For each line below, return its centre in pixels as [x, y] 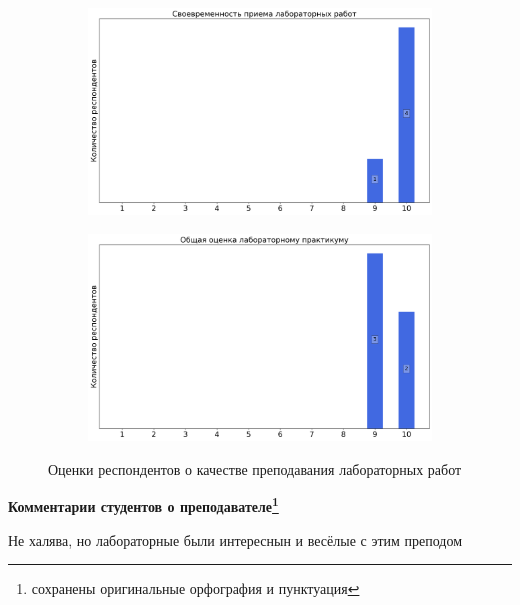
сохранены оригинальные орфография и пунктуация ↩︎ [195, 588]
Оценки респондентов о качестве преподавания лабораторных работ [255, 468]
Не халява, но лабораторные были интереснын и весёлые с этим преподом [235, 539]
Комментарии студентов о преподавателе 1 [143, 504]
